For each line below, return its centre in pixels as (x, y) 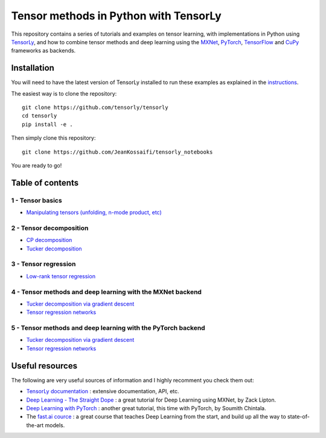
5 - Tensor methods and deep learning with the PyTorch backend (108, 328)
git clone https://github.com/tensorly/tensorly (95, 108)
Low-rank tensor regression (61, 276)
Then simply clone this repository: (53, 138)
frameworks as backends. (43, 51)
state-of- (299, 417)
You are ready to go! (37, 165)
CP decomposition (49, 240)
